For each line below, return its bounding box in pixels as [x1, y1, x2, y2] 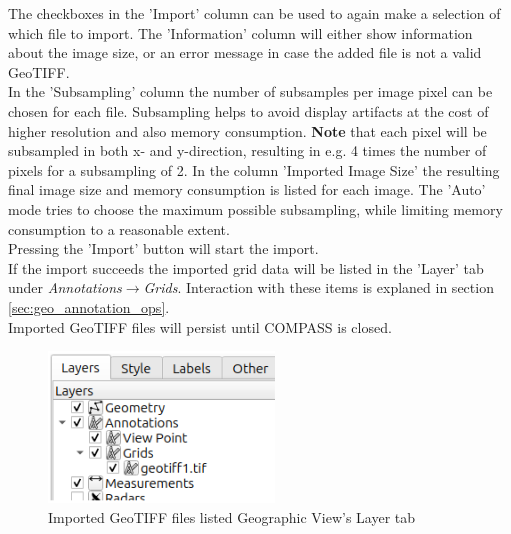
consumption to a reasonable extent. [8, 218, 230, 239]
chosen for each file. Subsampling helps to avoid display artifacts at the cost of [8, 100, 489, 121]
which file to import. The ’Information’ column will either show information [8, 22, 473, 43]
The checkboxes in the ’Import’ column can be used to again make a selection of [8, 3, 501, 23]
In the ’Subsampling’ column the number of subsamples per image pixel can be [8, 81, 493, 102]
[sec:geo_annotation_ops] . [8, 296, 170, 317]
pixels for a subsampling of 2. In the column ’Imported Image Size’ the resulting [8, 159, 500, 180]
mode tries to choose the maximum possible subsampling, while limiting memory [8, 198, 503, 219]
